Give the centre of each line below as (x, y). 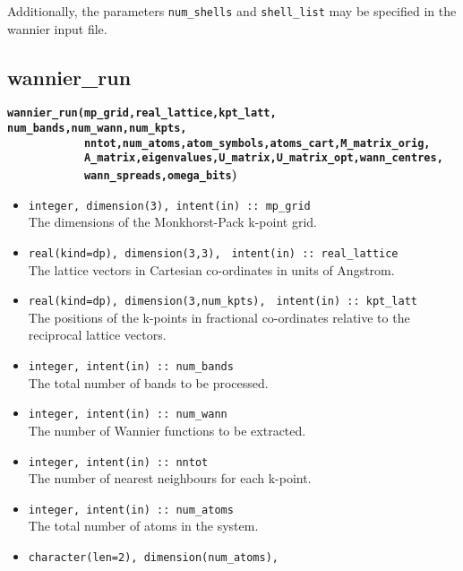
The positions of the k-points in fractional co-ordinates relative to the (219, 317)
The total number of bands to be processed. (148, 382)
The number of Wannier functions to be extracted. (167, 430)
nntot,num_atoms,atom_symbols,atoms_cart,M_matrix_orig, (257, 143)
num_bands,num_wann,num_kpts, (97, 129)
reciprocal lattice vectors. (97, 335)
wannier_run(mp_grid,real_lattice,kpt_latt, (142, 113)
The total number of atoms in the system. (143, 526)
